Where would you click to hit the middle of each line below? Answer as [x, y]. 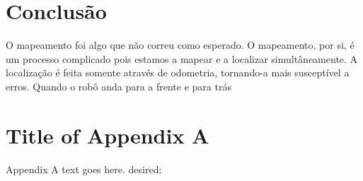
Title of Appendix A [108, 135]
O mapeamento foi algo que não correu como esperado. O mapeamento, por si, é [180, 45]
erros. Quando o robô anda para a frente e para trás [119, 86]
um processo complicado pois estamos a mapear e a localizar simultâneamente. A [182, 58]
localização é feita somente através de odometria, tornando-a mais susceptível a [178, 72]
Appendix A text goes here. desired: [84, 169]
